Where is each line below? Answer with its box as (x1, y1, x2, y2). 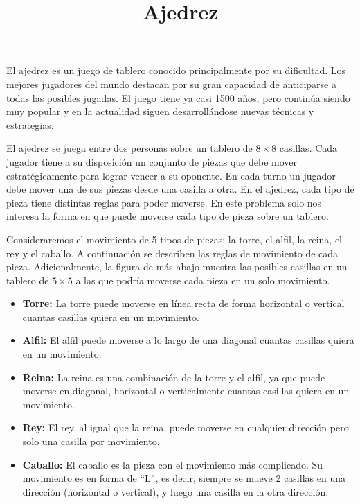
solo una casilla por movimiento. (22, 434, 160, 449)
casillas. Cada (279, 141, 338, 155)
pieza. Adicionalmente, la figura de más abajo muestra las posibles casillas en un (6, 259, 348, 274)
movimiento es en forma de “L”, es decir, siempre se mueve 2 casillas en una (22, 471, 345, 485)
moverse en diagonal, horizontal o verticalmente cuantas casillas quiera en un (22, 383, 350, 398)
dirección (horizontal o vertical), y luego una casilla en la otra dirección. (22, 484, 329, 498)
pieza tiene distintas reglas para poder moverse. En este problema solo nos (6, 195, 322, 209)
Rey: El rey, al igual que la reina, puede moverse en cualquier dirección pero (22, 420, 349, 435)
